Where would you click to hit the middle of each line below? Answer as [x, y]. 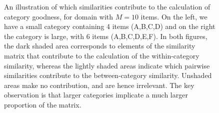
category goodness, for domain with [59, 16]
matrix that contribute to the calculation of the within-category [102, 55]
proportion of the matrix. [43, 104]
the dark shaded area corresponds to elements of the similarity [100, 46]
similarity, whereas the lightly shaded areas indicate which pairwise [107, 65]
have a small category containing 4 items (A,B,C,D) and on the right [110, 26]
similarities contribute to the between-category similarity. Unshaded [108, 75]
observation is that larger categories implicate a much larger [96, 95]
